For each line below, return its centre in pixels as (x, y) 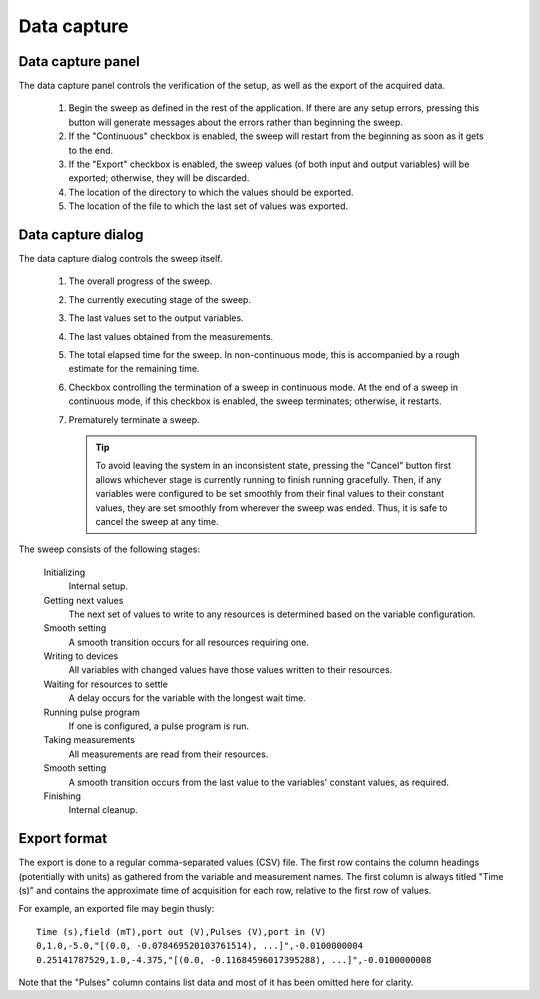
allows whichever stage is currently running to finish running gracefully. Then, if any (268, 479)
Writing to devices (81, 656)
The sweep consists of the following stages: (109, 549)
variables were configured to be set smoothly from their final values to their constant (270, 494)
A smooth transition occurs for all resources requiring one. (189, 642)
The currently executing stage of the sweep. (160, 299)
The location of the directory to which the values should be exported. (211, 192)
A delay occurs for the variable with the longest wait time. (187, 698)
